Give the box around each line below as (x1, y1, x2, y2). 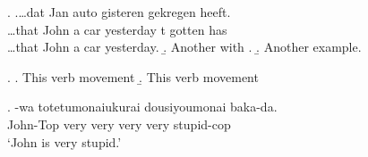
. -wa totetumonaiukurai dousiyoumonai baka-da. (7, 97, 278, 116)
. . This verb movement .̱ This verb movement (7, 67, 259, 86)
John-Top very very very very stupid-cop (7, 114, 231, 133)
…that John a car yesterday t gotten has (7, 20, 227, 38)
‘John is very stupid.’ (7, 132, 122, 151)
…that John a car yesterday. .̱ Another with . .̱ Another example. (7, 37, 362, 56)
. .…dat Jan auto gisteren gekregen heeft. (7, 3, 231, 21)
